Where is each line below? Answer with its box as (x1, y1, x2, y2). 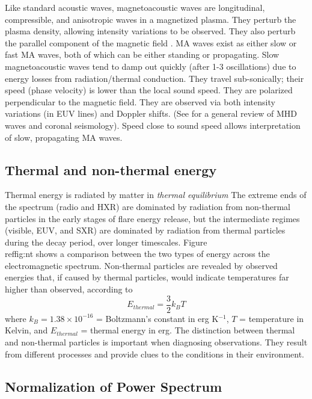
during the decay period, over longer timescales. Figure (5, 235, 207, 248)
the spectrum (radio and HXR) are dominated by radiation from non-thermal (5, 200, 290, 212)
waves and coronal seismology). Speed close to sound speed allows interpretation (5, 119, 301, 131)
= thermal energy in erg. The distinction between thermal (81, 324, 295, 336)
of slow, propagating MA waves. (5, 131, 123, 143)
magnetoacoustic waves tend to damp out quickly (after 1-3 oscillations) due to (5, 60, 296, 72)
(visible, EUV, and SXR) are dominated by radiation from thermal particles (5, 224, 286, 237)
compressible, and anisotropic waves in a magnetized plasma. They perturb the (5, 13, 296, 25)
